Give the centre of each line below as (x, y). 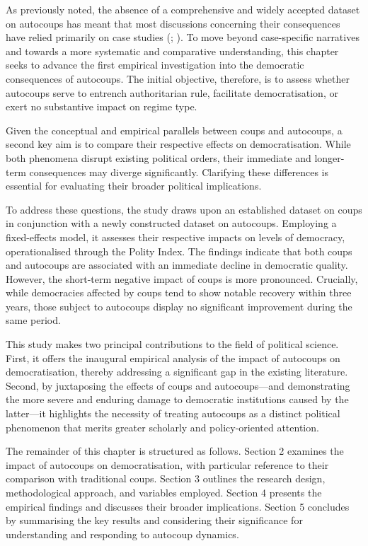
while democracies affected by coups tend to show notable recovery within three (179, 292)
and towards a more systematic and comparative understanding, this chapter (172, 51)
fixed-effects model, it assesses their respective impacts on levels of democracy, (176, 237)
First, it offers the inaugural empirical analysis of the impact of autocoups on (173, 358)
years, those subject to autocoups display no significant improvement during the (179, 306)
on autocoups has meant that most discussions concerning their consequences (173, 23)
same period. (33, 320)
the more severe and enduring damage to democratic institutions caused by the (177, 399)
